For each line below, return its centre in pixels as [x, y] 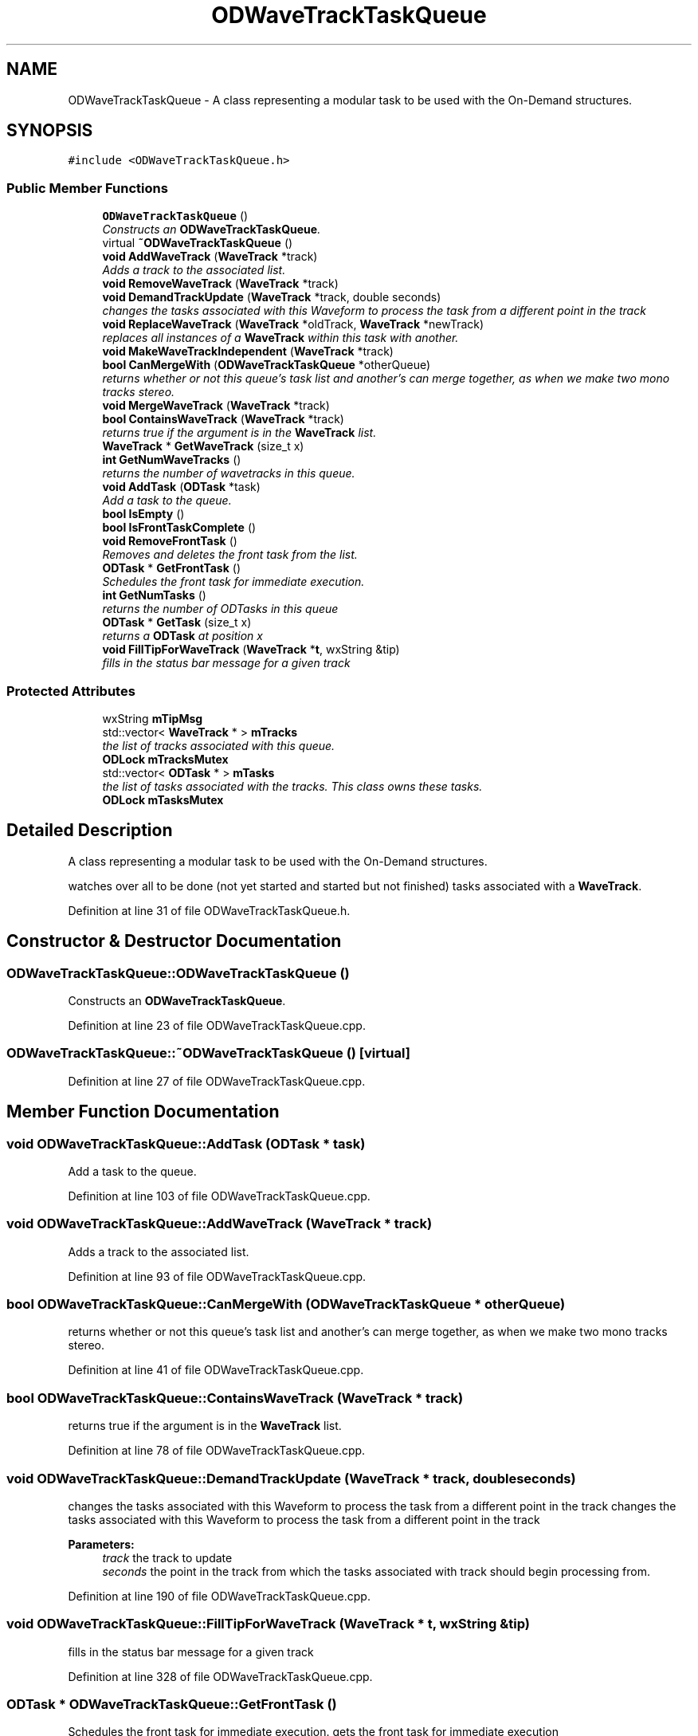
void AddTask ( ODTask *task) [181, 487]
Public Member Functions [87, 188]
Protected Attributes [71, 691]
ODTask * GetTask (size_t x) [177, 623]
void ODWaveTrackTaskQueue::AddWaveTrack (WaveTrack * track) [220, 1224]
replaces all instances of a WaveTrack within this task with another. [280, 338]
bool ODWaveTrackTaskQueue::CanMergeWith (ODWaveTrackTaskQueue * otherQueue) [286, 1304]
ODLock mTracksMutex [165, 759]
